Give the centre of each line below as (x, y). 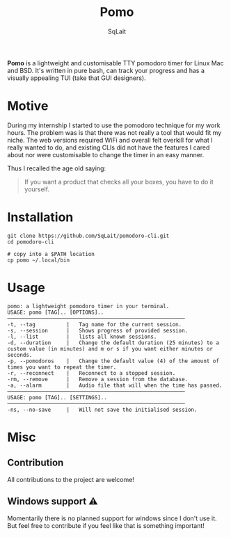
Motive (28, 106)
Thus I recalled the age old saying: (57, 168)
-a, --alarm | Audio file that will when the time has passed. (115, 385)
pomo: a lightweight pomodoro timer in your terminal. (88, 306)
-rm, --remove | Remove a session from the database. (98, 379)
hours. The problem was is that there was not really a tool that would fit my (114, 132)
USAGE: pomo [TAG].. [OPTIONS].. (56, 312)
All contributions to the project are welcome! (71, 479)
